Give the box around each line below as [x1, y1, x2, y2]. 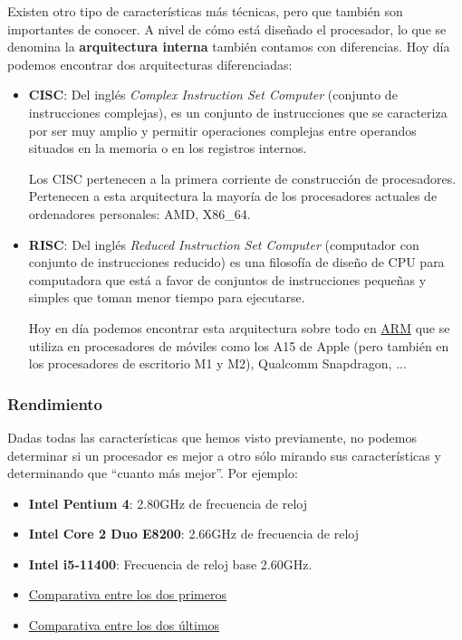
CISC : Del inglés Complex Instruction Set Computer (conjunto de [28, 85, 398, 104]
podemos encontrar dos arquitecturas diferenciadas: [7, 54, 293, 73]
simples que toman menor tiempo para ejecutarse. [28, 288, 305, 307]
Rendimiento [7, 392, 103, 415]
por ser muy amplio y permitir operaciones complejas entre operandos [28, 120, 417, 139]
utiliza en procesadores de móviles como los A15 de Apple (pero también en [28, 336, 449, 355]
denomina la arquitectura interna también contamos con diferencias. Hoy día [7, 37, 450, 56]
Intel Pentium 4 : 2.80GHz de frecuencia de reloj [28, 493, 307, 512]
